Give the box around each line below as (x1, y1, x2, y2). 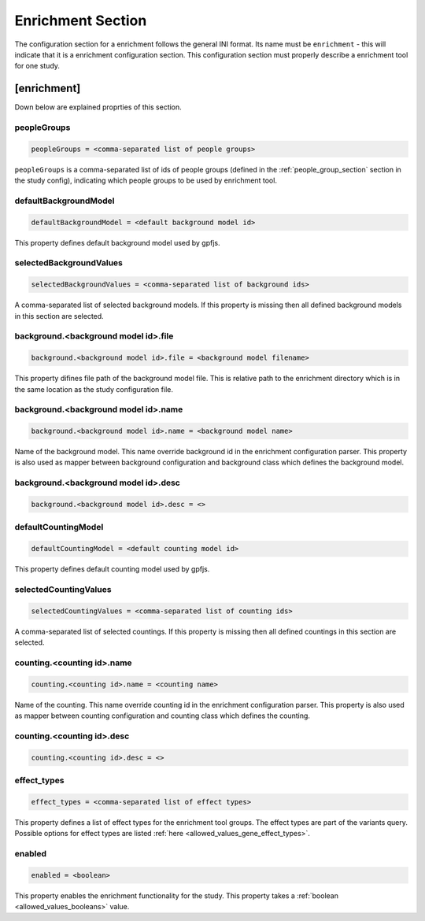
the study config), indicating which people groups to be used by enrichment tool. (14, 176, 277, 185)
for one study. (14, 61, 61, 71)
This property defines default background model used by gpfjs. (14, 238, 220, 247)
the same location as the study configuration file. (14, 384, 173, 394)
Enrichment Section (14, 12, 147, 29)
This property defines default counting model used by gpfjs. (14, 564, 210, 574)
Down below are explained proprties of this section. (14, 102, 183, 112)
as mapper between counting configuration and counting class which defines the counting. (14, 711, 311, 720)
